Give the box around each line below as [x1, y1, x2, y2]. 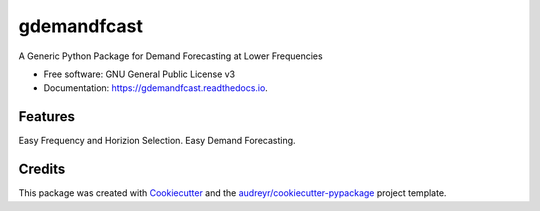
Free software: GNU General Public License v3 [43, 68, 236, 80]
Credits [18, 161, 66, 178]
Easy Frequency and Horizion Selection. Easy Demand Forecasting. [18, 135, 296, 147]
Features [18, 108, 75, 125]
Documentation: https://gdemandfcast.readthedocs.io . [43, 82, 269, 94]
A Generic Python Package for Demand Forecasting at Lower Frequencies [18, 50, 324, 62]
